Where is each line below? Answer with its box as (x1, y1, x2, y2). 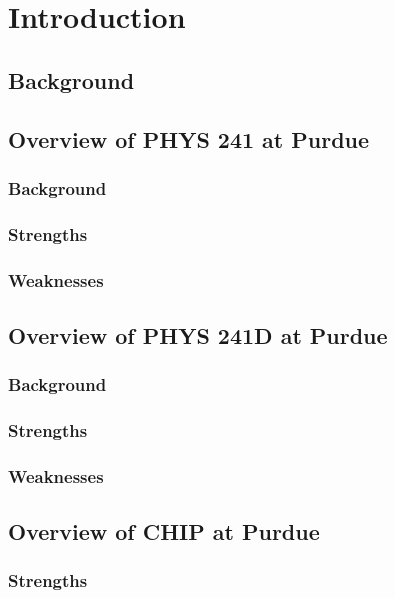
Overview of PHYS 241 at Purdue (8, 123, 370, 154)
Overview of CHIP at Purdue (8, 516, 320, 547)
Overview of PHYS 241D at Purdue (8, 319, 388, 350)
